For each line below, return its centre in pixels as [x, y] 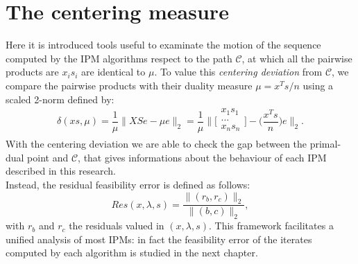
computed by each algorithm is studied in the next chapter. [132, 253]
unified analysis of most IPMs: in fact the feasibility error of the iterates [159, 239]
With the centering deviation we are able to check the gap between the [156, 144]
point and [48, 157]
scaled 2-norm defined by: [60, 99]
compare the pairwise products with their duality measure [129, 85]
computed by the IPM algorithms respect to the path [119, 58]
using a [318, 85]
